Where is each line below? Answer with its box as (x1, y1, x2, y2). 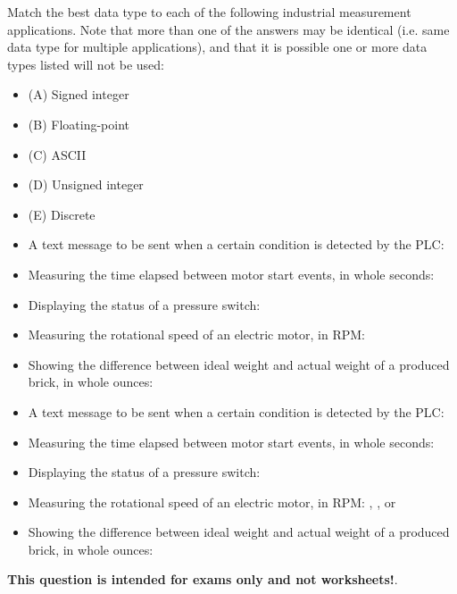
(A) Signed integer (28, 85, 129, 104)
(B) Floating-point (28, 114, 129, 133)
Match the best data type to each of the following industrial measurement (7, 3, 411, 21)
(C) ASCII (28, 145, 87, 163)
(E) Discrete (28, 205, 96, 223)
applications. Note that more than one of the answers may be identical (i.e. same (7, 20, 450, 38)
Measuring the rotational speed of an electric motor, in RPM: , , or (28, 492, 396, 511)
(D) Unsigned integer (28, 175, 144, 194)
